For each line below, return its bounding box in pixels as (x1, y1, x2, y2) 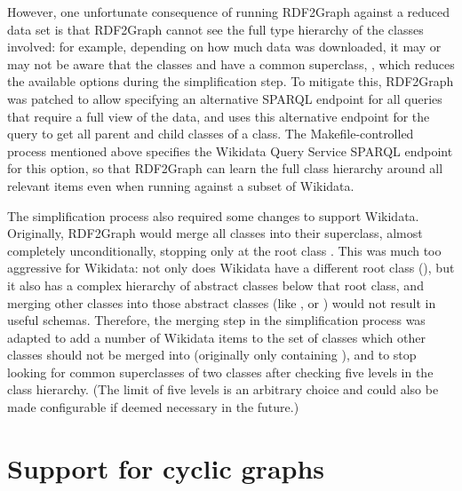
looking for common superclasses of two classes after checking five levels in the (7, 362, 434, 381)
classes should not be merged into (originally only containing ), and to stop (7, 345, 417, 364)
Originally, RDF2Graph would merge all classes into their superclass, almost (7, 224, 423, 242)
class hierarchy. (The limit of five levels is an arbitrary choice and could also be (7, 380, 439, 399)
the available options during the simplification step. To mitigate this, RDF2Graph (7, 72, 454, 91)
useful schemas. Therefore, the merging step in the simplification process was (7, 311, 426, 329)
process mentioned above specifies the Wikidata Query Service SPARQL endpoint (7, 141, 453, 160)
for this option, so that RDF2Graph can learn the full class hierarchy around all (7, 159, 443, 178)
